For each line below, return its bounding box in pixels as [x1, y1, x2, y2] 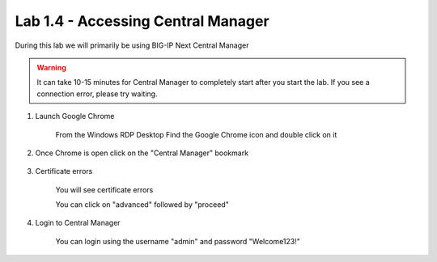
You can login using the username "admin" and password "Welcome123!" [55, 236, 301, 246]
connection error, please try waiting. [36, 89, 158, 99]
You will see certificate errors [55, 184, 154, 194]
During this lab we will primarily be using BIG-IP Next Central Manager [15, 40, 249, 50]
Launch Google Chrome [35, 112, 115, 121]
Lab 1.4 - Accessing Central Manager [15, 12, 270, 30]
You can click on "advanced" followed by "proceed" [55, 200, 230, 209]
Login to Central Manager [35, 218, 121, 228]
